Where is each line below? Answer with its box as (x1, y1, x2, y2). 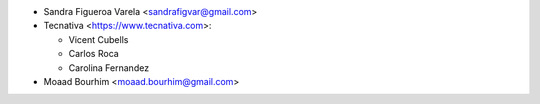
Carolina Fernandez (68, 61, 150, 74)
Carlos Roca (68, 48, 119, 60)
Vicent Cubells (68, 33, 129, 45)
